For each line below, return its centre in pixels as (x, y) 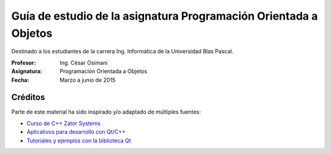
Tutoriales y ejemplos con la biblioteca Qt (79, 141)
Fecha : (20, 80)
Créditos (28, 97)
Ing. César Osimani (84, 63)
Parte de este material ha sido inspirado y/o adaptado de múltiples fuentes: (106, 112)
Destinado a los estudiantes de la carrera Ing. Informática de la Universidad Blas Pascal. (122, 52)
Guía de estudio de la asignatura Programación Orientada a (165, 16)
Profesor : (24, 63)
